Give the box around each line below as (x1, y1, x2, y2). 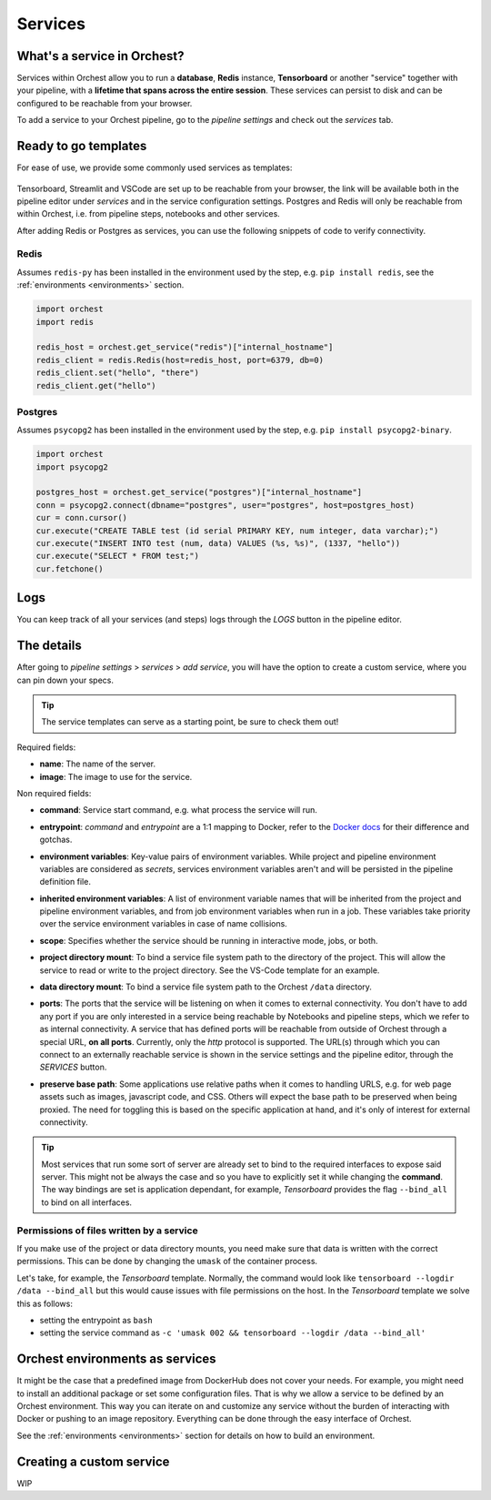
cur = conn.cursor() (35, 512, 127, 523)
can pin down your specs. (16, 674, 114, 685)
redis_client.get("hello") (35, 380, 156, 390)
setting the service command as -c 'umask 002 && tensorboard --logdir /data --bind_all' (39, 1327, 426, 1338)
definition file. (39, 877, 91, 887)
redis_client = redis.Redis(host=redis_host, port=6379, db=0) (35, 355, 325, 365)
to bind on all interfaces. (41, 1197, 132, 1208)
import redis (35, 317, 95, 327)
